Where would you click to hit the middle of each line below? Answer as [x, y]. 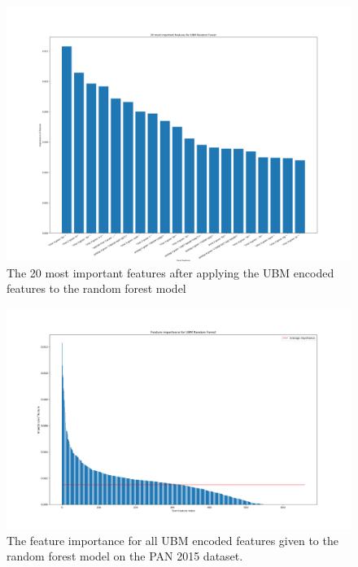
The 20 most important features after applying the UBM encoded [170, 272]
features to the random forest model [96, 288]
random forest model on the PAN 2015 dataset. [125, 556]
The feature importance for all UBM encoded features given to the [172, 540]
